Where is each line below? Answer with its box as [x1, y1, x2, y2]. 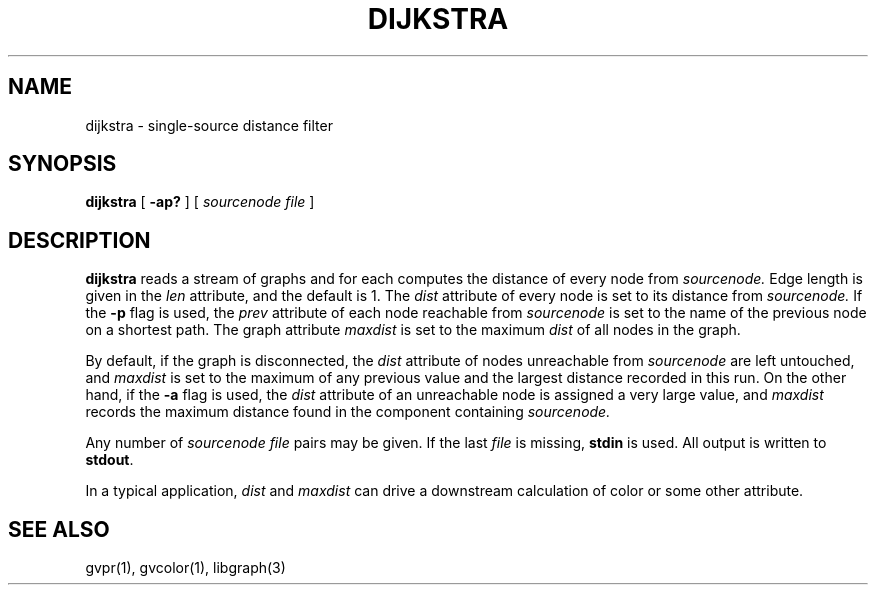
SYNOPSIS [8, 151, 117, 177]
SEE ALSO [8, 516, 110, 542]
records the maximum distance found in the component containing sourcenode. [85, 403, 611, 421]
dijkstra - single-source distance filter [85, 116, 333, 134]
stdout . [85, 451, 134, 469]
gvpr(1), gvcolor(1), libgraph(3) [85, 559, 286, 577]
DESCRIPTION [8, 227, 151, 253]
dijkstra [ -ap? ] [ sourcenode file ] [85, 193, 315, 211]
